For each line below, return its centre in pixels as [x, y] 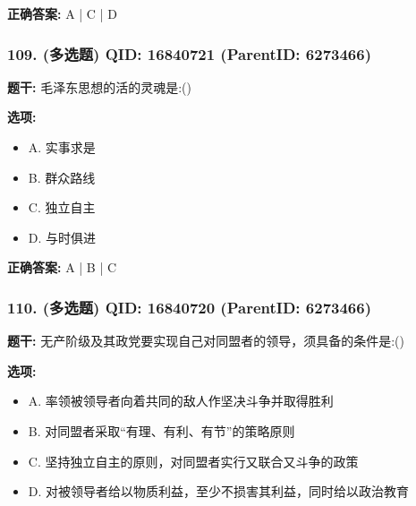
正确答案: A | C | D [62, 13]
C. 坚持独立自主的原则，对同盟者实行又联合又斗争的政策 [193, 461]
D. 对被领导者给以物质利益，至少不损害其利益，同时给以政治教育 [219, 491]
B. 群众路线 [62, 177]
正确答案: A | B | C [62, 267]
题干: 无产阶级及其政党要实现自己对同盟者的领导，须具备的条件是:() [206, 341]
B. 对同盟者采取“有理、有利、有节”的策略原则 [161, 430]
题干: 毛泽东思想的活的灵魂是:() [99, 86]
